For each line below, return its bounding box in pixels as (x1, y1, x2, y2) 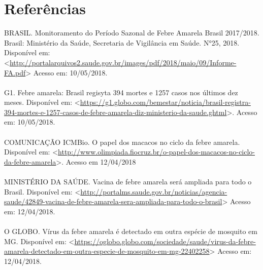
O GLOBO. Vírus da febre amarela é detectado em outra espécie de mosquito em (4, 226, 257, 236)
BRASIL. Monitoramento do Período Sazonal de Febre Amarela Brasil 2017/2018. (4, 27, 259, 38)
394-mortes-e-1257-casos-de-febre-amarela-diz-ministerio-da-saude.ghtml (4, 106, 227, 117)
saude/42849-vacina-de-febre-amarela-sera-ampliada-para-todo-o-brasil (4, 196, 222, 207)
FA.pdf (4, 67, 26, 78)
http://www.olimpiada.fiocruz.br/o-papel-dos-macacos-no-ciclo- (58, 146, 255, 157)
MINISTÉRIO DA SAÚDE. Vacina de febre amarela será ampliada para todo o (4, 176, 252, 187)
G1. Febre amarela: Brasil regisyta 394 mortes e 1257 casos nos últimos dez (4, 87, 238, 97)
